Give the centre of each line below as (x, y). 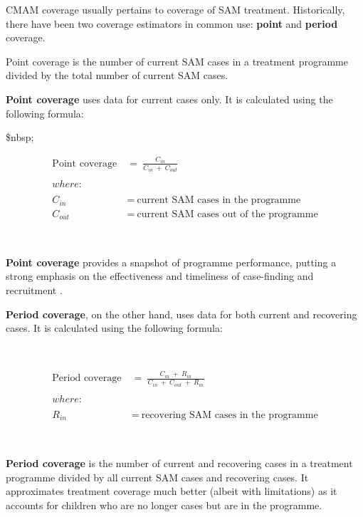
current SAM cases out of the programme (227, 214)
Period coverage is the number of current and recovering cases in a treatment (179, 463)
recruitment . (34, 290)
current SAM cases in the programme (219, 200)
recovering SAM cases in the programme (230, 415)
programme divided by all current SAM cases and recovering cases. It (157, 477)
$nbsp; (20, 137)
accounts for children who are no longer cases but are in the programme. (164, 505)
